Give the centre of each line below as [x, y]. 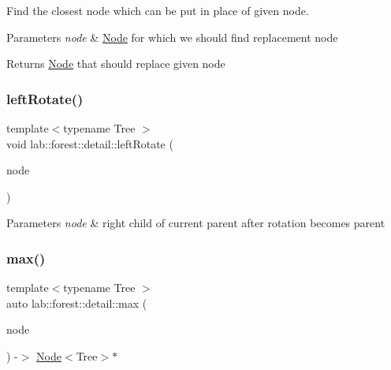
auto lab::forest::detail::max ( [77, 303]
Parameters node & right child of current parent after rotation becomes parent [196, 223]
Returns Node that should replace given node [116, 64]
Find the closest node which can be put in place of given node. [158, 10]
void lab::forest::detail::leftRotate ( [90, 143]
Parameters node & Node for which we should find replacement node [172, 37]
